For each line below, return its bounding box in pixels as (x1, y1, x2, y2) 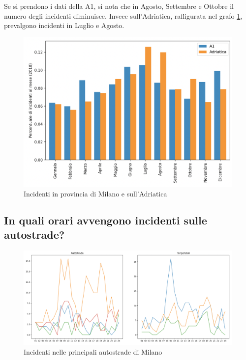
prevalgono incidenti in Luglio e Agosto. (4, 20, 124, 30)
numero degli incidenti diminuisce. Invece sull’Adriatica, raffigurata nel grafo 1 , (4, 10, 243, 21)
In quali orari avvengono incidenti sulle (4, 212, 207, 227)
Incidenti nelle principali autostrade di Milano (24, 347, 162, 357)
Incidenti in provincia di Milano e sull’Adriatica (24, 188, 167, 198)
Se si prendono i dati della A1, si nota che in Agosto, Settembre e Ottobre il (4, 1, 234, 11)
